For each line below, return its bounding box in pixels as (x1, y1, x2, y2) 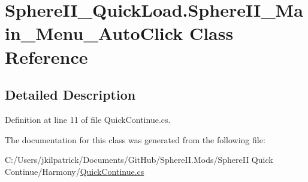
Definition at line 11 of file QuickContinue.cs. (5, 113, 171, 125)
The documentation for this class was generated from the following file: (5, 133, 265, 146)
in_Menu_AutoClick (5, 21, 183, 45)
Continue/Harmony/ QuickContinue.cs (5, 165, 144, 177)
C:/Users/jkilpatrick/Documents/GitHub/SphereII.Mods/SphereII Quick (5, 153, 273, 166)
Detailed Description (5, 85, 136, 104)
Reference (5, 44, 88, 69)
